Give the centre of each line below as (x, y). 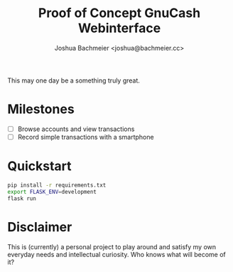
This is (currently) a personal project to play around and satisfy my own (112, 246)
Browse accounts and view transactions (76, 129)
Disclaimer (40, 227)
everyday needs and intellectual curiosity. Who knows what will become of (116, 254)
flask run (22, 198)
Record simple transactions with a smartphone (86, 137)
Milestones (41, 109)
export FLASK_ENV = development (52, 192)
